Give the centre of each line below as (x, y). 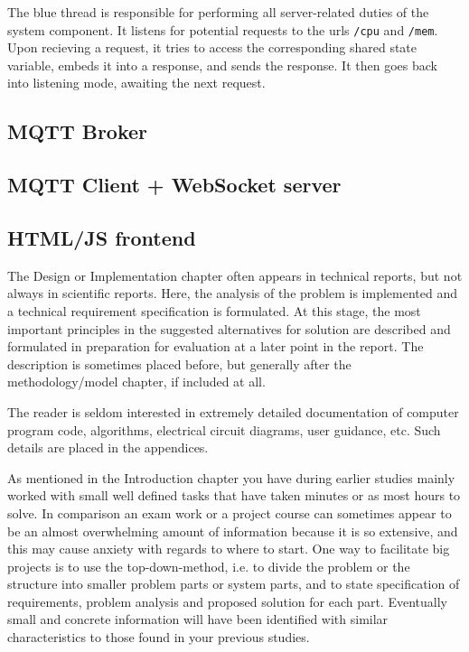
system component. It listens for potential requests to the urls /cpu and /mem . (223, 29)
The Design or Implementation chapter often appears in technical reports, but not (235, 275)
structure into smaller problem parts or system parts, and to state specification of (234, 584)
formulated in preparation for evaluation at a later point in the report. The (216, 346)
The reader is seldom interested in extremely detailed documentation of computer (233, 411)
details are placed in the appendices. (108, 447)
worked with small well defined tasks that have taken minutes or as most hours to (234, 495)
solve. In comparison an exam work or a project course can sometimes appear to (230, 512)
